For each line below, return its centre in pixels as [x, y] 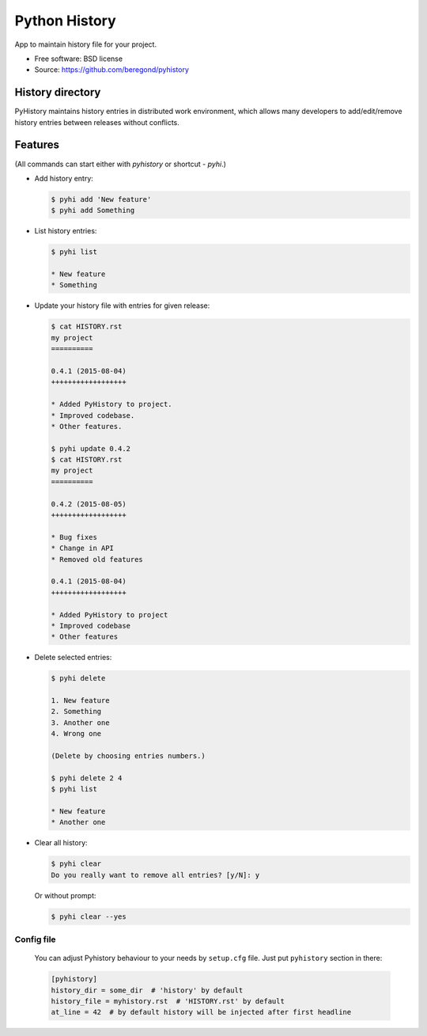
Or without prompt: [65, 895]
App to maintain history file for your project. [86, 44]
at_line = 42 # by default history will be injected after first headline [201, 1012]
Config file [35, 939]
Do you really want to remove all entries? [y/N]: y [155, 875]
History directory [58, 92]
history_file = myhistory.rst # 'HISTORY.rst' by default [168, 1002]
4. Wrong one [76, 734]
